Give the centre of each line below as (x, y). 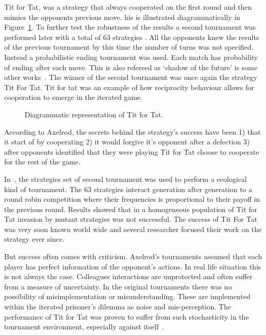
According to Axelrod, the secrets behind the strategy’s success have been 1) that (132, 131)
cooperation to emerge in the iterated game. (73, 97)
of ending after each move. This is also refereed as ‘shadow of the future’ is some (131, 67)
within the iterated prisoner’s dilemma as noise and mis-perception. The (118, 307)
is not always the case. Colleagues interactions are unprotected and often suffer (128, 276)
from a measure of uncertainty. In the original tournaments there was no (118, 286)
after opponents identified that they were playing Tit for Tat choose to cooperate (132, 151)
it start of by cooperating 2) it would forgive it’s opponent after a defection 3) (127, 142)
